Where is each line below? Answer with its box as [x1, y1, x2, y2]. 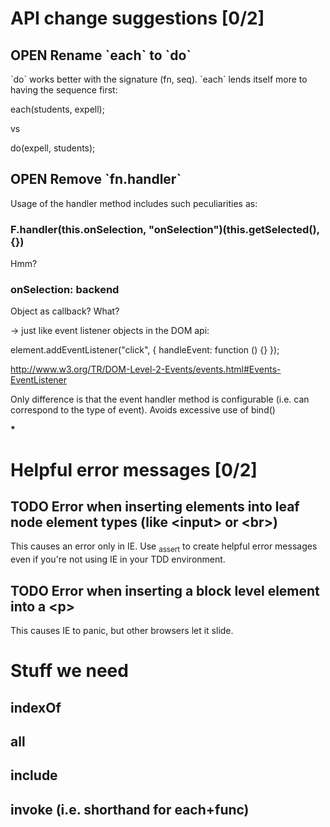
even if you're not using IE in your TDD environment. [10, 553, 226, 566]
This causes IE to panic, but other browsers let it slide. [10, 625, 234, 637]
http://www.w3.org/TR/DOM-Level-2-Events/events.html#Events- [10, 363, 282, 376]
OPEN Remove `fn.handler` [10, 171, 182, 188]
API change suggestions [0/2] [10, 7, 265, 30]
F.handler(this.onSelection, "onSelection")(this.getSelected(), [10, 222, 320, 236]
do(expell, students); [10, 142, 96, 154]
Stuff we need [10, 660, 129, 682]
